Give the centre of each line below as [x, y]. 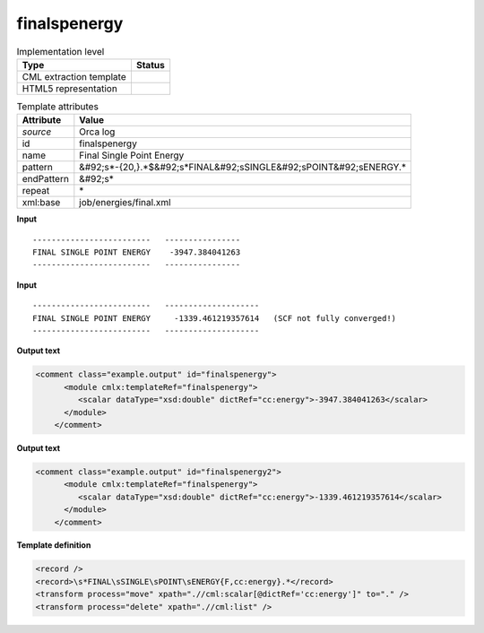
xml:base [41, 203]
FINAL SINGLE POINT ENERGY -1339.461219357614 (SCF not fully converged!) [215, 318]
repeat [36, 191]
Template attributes [57, 107]
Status [150, 65]
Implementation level [60, 51]
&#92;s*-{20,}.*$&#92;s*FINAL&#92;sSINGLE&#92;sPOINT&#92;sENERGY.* [243, 168]
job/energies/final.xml [125, 203]
